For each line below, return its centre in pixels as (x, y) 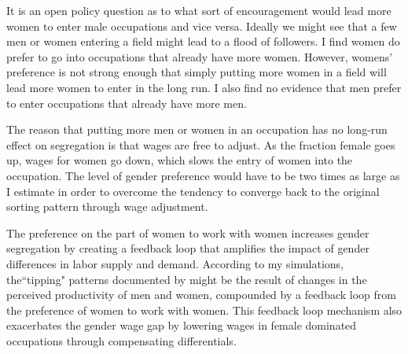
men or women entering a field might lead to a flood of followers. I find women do (203, 41)
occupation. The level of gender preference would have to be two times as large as (203, 175)
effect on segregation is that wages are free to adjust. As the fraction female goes (201, 144)
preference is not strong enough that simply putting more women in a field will (197, 72)
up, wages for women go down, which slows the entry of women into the (180, 160)
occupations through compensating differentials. (121, 340)
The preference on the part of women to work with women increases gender (188, 232)
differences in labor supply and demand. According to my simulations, (175, 263)
